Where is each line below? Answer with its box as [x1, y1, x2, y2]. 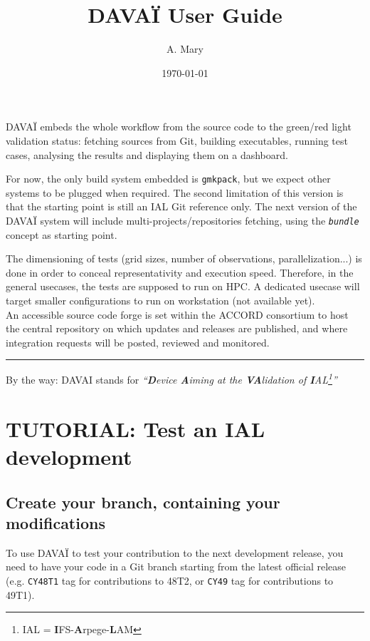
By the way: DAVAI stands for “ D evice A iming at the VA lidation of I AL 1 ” [6, 370, 337, 386]
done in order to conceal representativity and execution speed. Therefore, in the [6, 265, 354, 280]
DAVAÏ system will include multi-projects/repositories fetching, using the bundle [6, 212, 359, 227]
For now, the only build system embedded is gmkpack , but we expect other [6, 171, 331, 186]
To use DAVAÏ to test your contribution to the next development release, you [6, 545, 344, 560]
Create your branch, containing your [6, 491, 280, 513]
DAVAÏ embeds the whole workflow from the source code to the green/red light [6, 119, 351, 134]
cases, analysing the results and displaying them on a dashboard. [6, 147, 288, 162]
